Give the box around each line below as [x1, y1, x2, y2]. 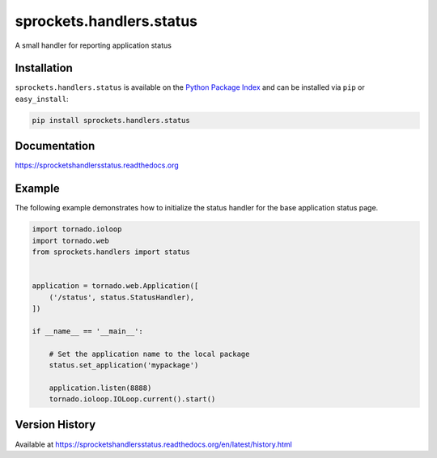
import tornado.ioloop [32, 225, 122, 234]
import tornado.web [32, 235, 109, 245]
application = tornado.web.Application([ [32, 282, 199, 290]
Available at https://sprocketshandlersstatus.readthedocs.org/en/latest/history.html [15, 439, 293, 449]
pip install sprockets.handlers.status [32, 116, 190, 125]
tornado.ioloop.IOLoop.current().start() [49, 395, 216, 404]
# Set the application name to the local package [49, 349, 250, 358]
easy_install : [15, 94, 69, 104]
